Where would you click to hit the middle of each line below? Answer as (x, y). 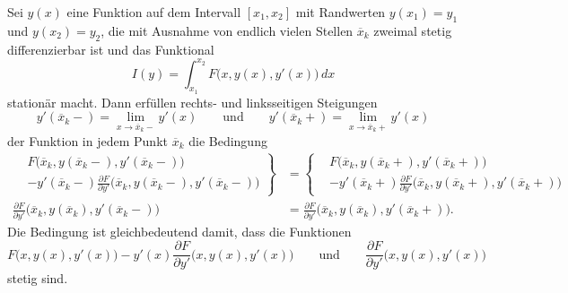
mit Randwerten (341, 12)
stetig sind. (38, 278)
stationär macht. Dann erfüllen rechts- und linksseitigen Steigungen (192, 102)
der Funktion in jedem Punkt (87, 140)
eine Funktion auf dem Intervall (154, 12)
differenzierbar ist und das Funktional (111, 49)
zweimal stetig (413, 30)
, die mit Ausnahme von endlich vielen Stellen (227, 30)
